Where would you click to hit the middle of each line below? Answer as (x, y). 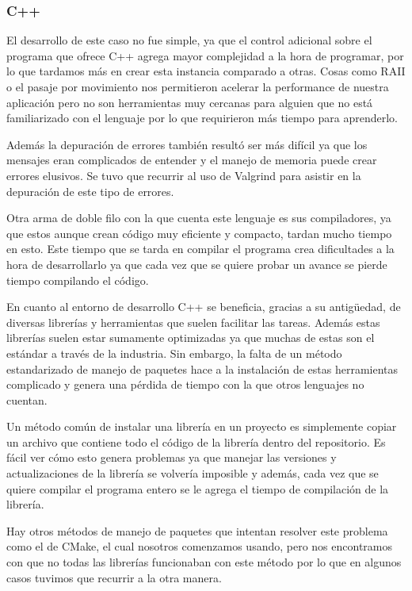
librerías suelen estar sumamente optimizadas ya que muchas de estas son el (191, 338)
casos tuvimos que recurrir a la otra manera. (114, 577)
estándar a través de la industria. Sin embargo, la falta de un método (174, 353)
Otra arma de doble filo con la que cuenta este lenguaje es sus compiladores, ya (199, 218)
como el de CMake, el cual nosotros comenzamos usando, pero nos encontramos (200, 546)
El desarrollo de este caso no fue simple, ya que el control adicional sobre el (189, 40)
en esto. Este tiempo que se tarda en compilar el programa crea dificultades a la (200, 249)
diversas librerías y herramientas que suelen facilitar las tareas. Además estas (193, 322)
